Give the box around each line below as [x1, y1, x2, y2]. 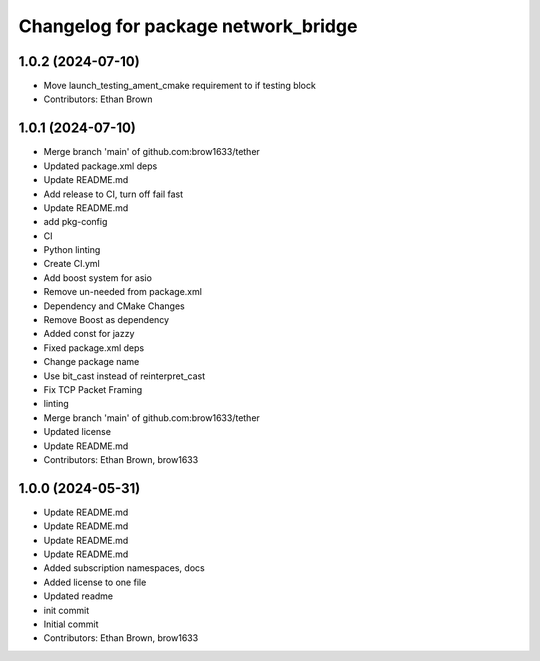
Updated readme [43, 590, 114, 602]
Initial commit [43, 618, 99, 630]
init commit [43, 604, 90, 616]
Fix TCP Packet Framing [43, 384, 143, 395]
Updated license [43, 426, 112, 438]
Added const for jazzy [43, 328, 135, 340]
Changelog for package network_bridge [18, 15, 358, 37]
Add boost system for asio [43, 271, 152, 284]
